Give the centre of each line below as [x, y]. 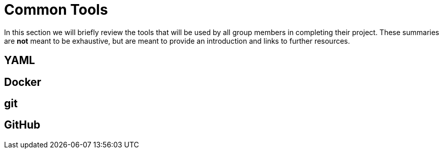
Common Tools [56, 10]
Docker [23, 82]
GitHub [22, 125]
